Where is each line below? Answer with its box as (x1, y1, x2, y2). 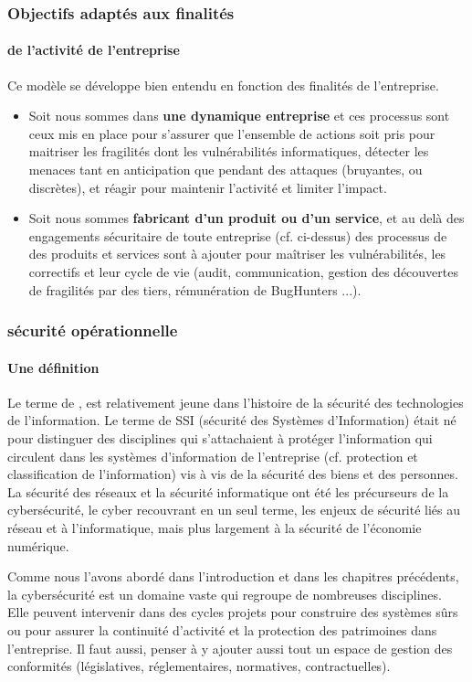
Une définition (7, 357, 100, 377)
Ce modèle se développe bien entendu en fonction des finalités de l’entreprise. (7, 75, 439, 94)
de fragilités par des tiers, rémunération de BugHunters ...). (28, 280, 362, 299)
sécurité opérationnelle (7, 319, 178, 342)
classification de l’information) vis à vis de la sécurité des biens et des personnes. (7, 464, 458, 484)
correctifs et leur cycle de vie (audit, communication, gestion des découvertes (28, 261, 458, 281)
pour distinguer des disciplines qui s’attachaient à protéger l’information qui (7, 429, 433, 447)
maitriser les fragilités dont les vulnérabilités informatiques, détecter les (28, 142, 429, 161)
